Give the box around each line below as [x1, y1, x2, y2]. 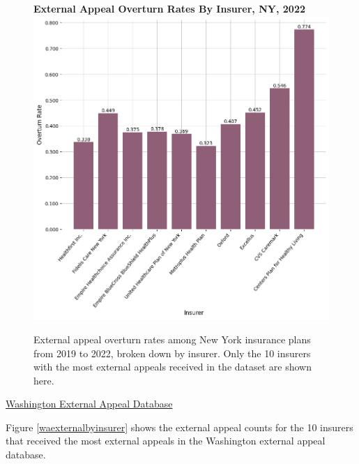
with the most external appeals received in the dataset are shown [33, 359, 312, 374]
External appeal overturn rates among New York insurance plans [33, 331, 311, 346]
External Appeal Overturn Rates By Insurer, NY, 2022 [33, 1, 305, 15]
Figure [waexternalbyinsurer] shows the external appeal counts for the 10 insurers [6, 419, 353, 434]
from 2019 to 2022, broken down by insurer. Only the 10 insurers [33, 345, 311, 360]
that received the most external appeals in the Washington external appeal [6, 433, 326, 448]
